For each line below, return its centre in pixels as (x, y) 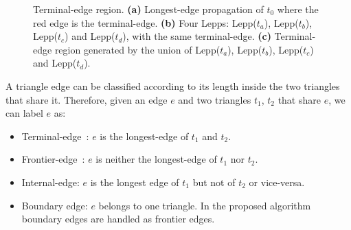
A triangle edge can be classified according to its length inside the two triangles (173, 85)
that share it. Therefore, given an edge (87, 99)
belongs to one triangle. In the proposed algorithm (205, 205)
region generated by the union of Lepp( (137, 49)
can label (24, 113)
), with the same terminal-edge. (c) (197, 36)
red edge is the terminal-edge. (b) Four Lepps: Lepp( (145, 22)
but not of (214, 182)
